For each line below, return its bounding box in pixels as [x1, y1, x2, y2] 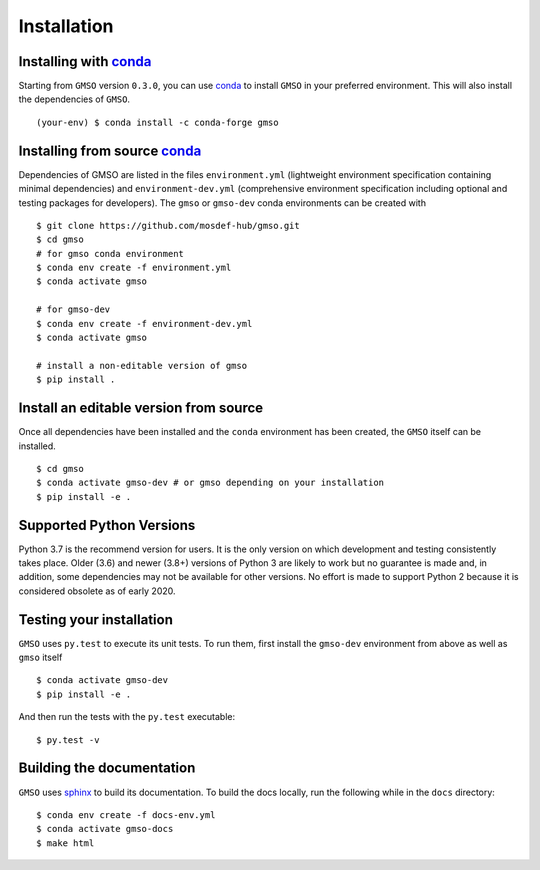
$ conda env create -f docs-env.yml [36, 809, 216, 820]
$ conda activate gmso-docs [36, 823, 174, 835]
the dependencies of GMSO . [18, 93, 130, 105]
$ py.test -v [36, 734, 100, 745]
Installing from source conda [18, 142, 202, 159]
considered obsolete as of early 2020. [18, 585, 176, 597]
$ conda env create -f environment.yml [36, 262, 232, 274]
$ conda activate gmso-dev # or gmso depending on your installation [36, 477, 385, 489]
